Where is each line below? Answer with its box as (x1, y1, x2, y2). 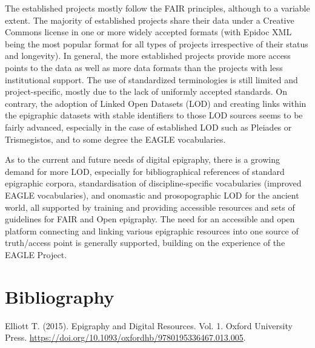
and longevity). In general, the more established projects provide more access (5, 49, 291, 62)
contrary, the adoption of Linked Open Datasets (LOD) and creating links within (5, 97, 307, 109)
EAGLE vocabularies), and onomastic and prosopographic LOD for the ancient (5, 188, 299, 201)
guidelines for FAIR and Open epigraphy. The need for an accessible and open (5, 213, 295, 225)
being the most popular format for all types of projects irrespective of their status (5, 37, 308, 50)
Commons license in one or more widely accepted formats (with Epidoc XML (5, 26, 292, 38)
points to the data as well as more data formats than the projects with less (5, 61, 283, 73)
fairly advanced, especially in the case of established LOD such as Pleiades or (5, 120, 292, 133)
